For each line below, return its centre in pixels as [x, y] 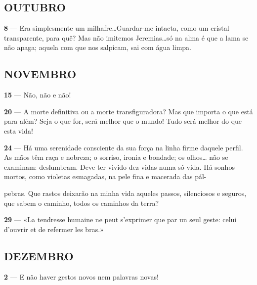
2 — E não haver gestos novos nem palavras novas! [81, 276]
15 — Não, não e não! [38, 95]
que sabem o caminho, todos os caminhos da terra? [82, 203]
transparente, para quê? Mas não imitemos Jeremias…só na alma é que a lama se [126, 37]
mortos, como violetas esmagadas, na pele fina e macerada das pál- [105, 176]
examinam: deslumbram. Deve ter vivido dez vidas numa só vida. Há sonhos [119, 166]
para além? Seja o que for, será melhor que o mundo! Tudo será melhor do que [123, 121]
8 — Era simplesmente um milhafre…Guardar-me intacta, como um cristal [117, 28]
